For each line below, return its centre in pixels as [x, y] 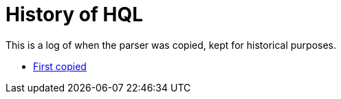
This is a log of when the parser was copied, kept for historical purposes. [171, 45]
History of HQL [75, 14]
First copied [60, 66]
